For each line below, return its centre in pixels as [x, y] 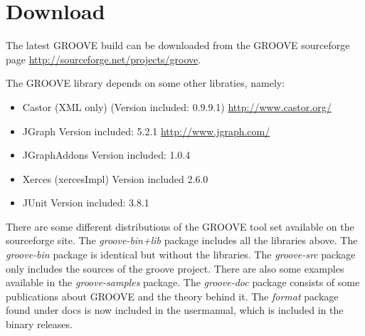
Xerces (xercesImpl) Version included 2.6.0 [115, 178]
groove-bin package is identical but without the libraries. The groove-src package [181, 254]
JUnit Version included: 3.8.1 [86, 203]
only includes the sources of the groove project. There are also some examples [175, 268]
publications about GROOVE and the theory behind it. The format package [172, 296]
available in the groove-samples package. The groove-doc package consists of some [183, 282]
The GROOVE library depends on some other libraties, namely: [146, 83]
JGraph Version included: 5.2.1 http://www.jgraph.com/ [146, 131]
